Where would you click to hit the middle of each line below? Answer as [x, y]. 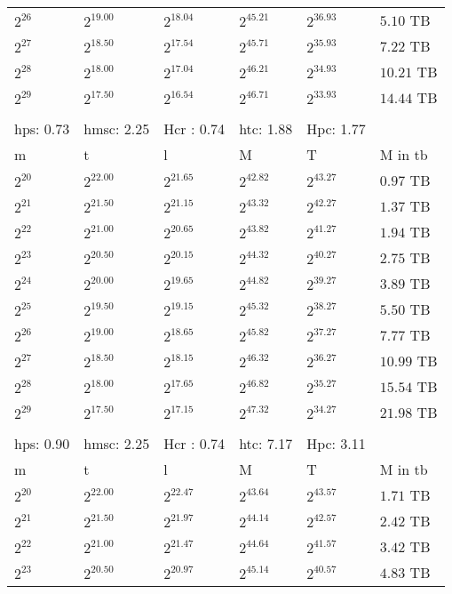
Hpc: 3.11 [336, 443]
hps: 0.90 [42, 443]
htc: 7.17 [266, 443]
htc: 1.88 [266, 128]
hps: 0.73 [42, 128]
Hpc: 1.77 [336, 128]
